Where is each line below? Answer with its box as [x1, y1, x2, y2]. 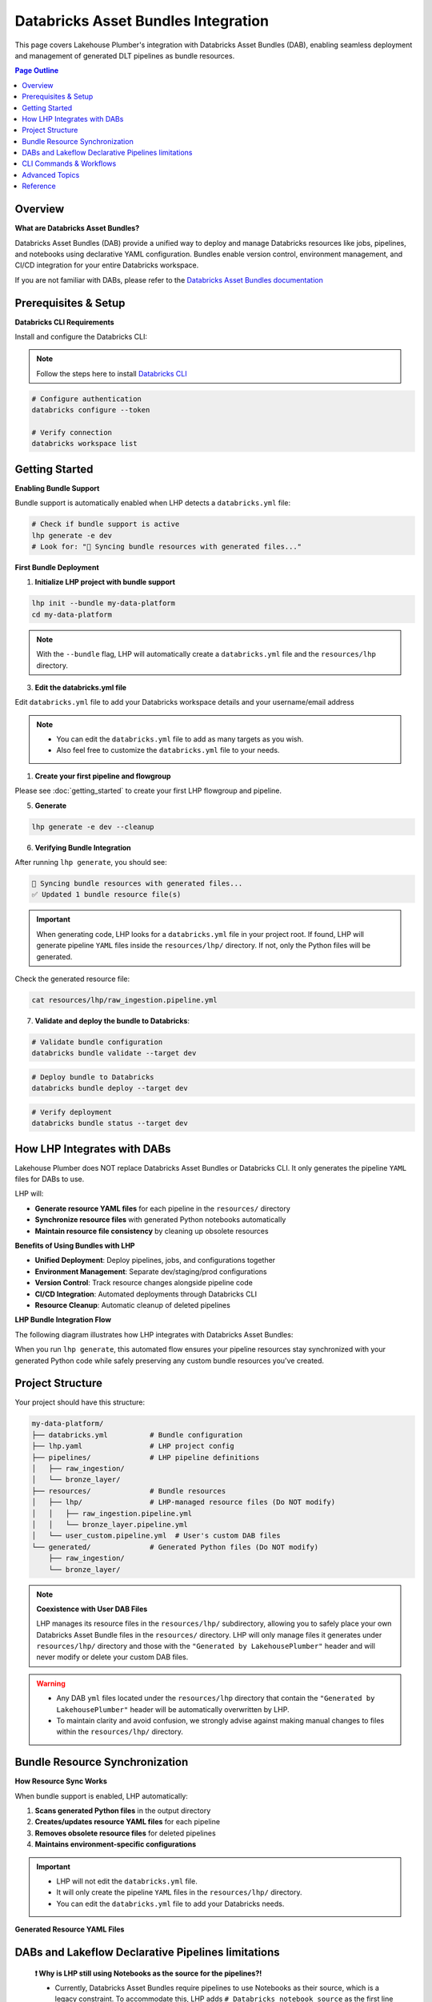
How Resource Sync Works [14, 1776, 107, 1786]
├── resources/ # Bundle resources [31, 1486, 226, 1495]
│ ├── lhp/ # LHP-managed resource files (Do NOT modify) [31, 1497, 336, 1507]
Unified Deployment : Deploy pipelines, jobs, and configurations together [34, 1256, 276, 1265]
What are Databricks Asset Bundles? [14, 223, 140, 233]
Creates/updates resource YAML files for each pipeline [34, 1817, 220, 1827]
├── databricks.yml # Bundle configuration [31, 1430, 243, 1439]
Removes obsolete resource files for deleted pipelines [34, 1828, 216, 1838]
